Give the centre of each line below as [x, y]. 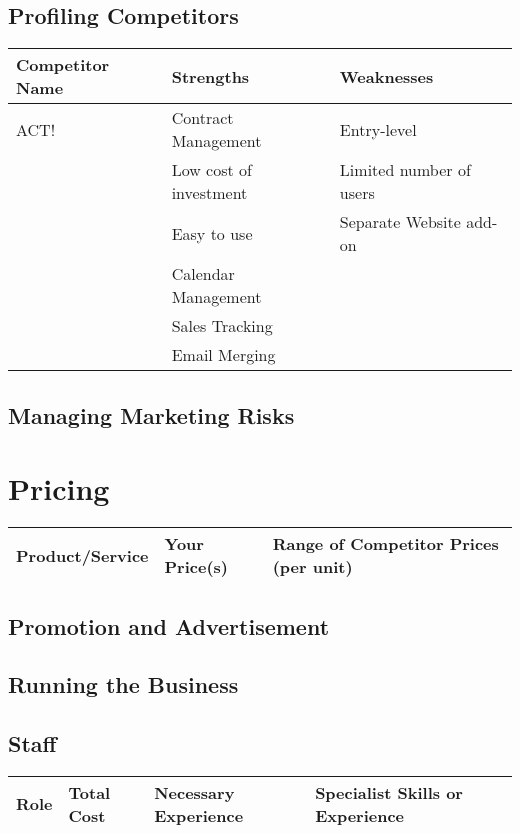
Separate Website [400, 222]
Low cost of [211, 170]
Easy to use [212, 233]
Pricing [59, 488]
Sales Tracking [222, 326]
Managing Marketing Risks [151, 414]
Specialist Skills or [389, 792]
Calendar [203, 274]
